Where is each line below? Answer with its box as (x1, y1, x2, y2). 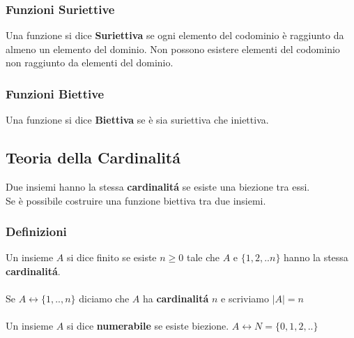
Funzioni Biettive (6, 84, 105, 102)
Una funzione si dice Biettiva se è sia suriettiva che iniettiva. (6, 112, 269, 127)
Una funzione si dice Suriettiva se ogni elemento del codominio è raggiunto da (6, 28, 344, 43)
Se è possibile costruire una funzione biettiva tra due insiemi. (6, 193, 266, 207)
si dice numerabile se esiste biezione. (66, 318, 229, 333)
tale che (186, 250, 220, 265)
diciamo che (79, 291, 130, 306)
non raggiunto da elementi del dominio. (6, 55, 174, 70)
